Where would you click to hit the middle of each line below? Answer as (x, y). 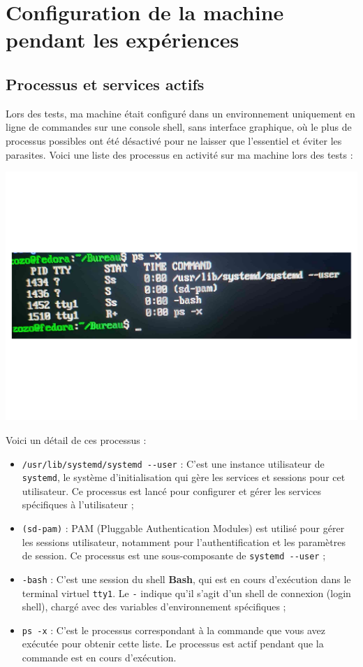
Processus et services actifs (105, 84)
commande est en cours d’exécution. (99, 658)
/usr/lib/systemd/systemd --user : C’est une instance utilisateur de (173, 463)
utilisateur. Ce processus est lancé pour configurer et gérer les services (172, 490)
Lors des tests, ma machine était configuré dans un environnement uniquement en (180, 113)
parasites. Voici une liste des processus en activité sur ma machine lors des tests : (179, 154)
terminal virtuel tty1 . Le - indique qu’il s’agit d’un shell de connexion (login (186, 593)
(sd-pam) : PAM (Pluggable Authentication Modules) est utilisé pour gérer (183, 528)
